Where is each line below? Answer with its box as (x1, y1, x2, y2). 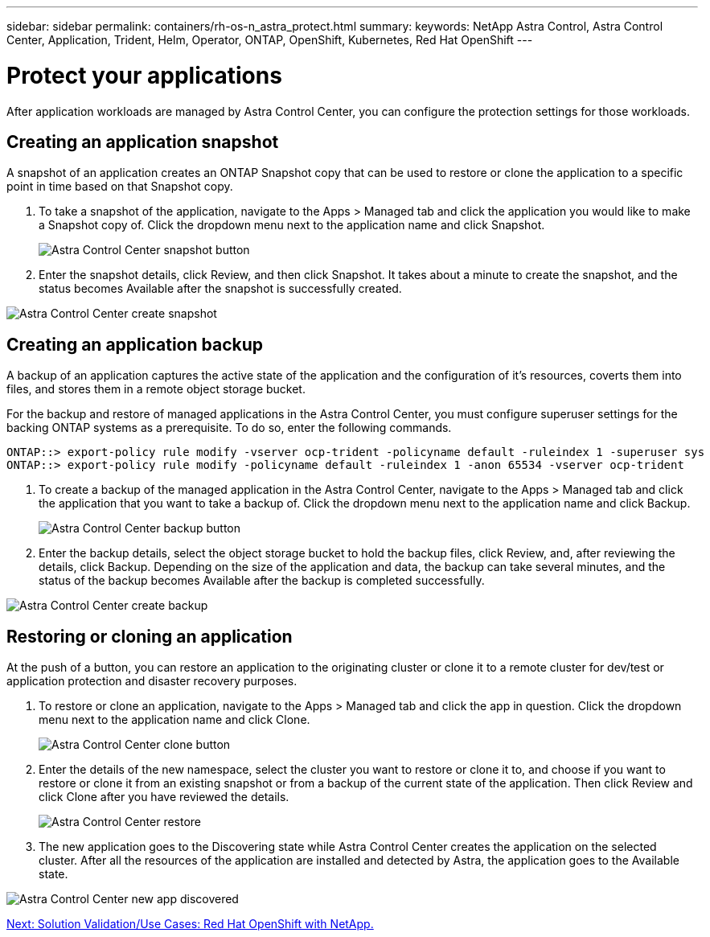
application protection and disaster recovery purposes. (6, 674, 298, 688)
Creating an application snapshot (6, 131, 279, 152)
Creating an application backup (6, 334, 264, 355)
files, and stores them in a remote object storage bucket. (6, 382, 306, 397)
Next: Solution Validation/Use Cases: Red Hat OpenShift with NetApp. (6, 917, 374, 931)
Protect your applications (6, 61, 282, 89)
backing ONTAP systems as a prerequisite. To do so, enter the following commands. (6, 421, 452, 435)
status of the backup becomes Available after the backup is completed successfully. (39, 573, 485, 588)
